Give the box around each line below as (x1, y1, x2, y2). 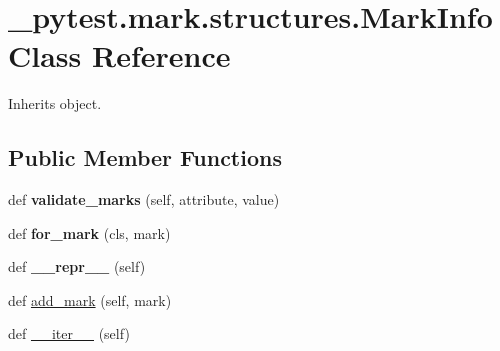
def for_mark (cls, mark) (8, 222, 171, 243)
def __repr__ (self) (8, 256, 146, 277)
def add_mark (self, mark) (8, 289, 172, 310)
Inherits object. (8, 93, 102, 114)
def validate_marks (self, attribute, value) (8, 189, 280, 210)
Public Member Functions (8, 142, 282, 173)
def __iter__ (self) (8, 323, 130, 344)
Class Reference (8, 35, 231, 76)
